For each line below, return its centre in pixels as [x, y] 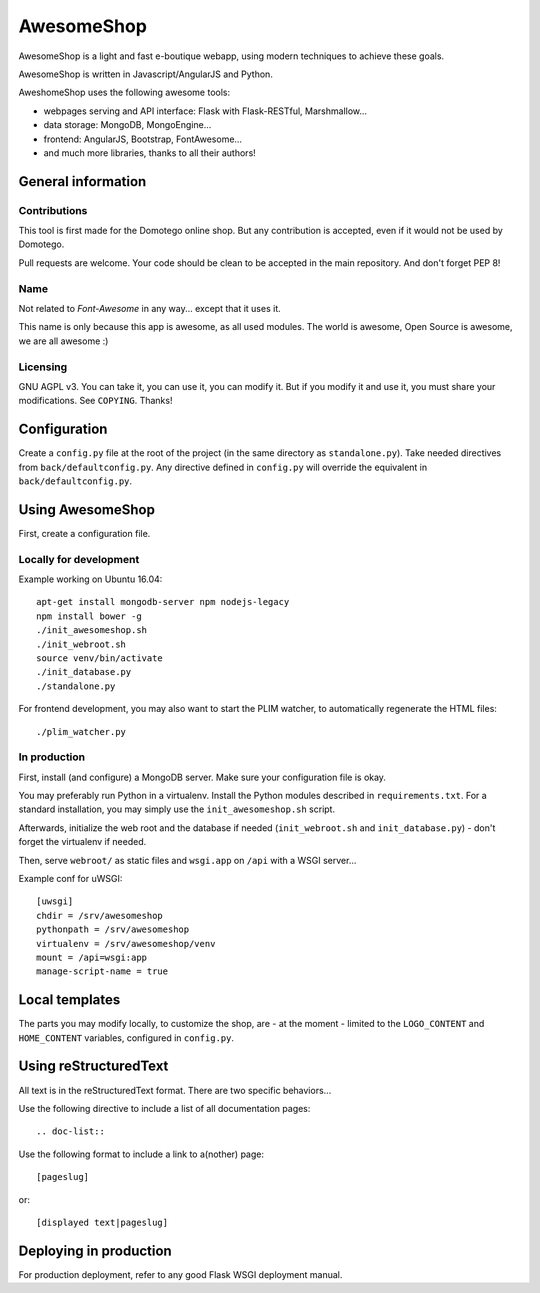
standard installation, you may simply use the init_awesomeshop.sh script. [176, 809]
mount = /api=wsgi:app [92, 957]
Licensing [43, 367]
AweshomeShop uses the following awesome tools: [124, 92]
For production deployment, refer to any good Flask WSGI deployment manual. [180, 1274]
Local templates [69, 1000]
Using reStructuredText [93, 1066]
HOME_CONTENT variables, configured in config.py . [126, 1037]
